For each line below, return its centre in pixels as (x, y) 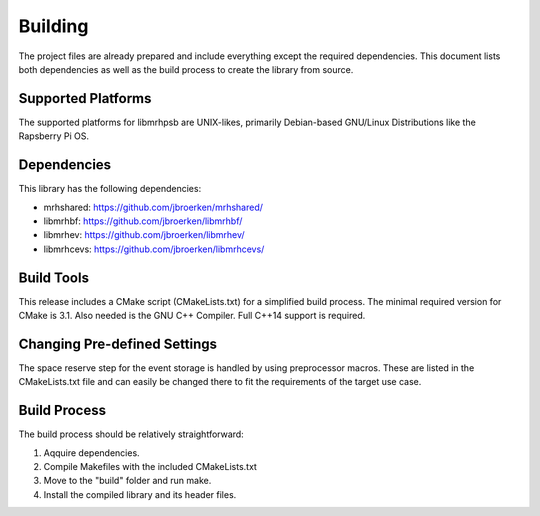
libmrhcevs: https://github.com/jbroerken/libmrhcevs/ (154, 249)
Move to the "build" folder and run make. (127, 481)
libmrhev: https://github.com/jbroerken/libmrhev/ (144, 235)
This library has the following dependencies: (110, 189)
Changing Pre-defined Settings (118, 343)
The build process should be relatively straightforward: (131, 434)
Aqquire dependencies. (91, 452)
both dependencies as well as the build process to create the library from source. (186, 69)
